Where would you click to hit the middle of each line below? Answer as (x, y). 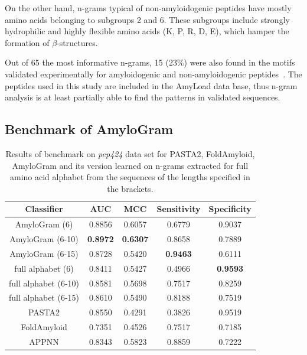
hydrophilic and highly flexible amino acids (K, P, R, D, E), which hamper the (147, 31)
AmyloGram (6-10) (44, 239)
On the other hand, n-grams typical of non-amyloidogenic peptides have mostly (148, 8)
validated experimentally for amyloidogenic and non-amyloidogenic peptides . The (153, 74)
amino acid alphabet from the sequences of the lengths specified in (130, 177)
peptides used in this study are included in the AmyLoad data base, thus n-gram (151, 85)
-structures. (77, 42)
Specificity (230, 209)
